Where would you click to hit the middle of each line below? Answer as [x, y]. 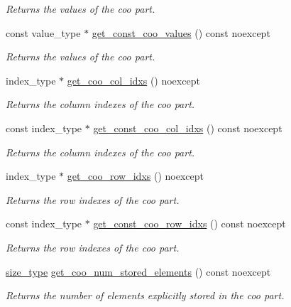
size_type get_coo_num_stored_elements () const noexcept [138, 271]
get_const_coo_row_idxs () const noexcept [190, 223]
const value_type [43, 32]
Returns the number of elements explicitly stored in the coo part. [145, 295]
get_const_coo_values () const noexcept [181, 32]
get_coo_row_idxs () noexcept [135, 176]
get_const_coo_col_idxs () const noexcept [188, 128]
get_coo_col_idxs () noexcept [133, 80]
